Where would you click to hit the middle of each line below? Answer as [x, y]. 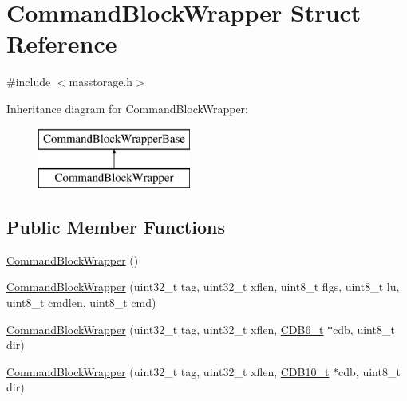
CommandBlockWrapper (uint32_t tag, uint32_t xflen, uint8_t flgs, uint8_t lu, [203, 287]
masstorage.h [101, 82]
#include [29, 82]
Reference [62, 43]
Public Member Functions [116, 227]
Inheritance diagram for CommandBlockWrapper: [127, 108]
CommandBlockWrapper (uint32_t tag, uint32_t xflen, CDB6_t [165, 329]
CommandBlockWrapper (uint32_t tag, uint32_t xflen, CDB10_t [168, 371]
